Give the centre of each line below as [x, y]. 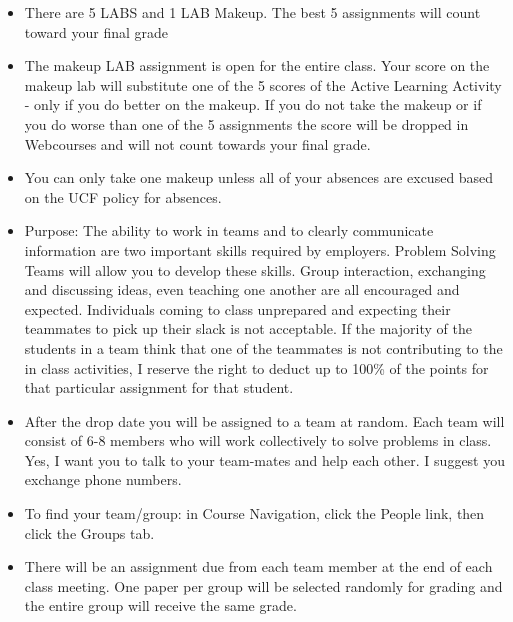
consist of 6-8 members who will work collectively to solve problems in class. [258, 440]
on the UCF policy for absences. [123, 196]
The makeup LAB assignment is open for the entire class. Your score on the [257, 65]
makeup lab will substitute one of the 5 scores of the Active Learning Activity [263, 84]
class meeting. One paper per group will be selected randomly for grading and [263, 585]
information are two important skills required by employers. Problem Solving [260, 249]
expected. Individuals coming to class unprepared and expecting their [237, 308]
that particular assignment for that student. [159, 387]
